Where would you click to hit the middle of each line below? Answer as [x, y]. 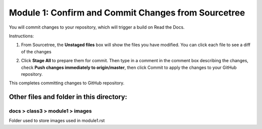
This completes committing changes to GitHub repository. [67, 83]
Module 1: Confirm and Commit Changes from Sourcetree [127, 13]
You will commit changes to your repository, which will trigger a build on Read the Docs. [97, 27]
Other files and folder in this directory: [68, 97]
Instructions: [21, 36]
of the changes [36, 51]
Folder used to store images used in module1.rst [57, 121]
